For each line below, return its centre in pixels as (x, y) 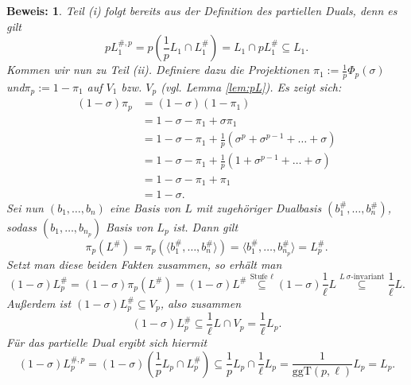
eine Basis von (145, 208)
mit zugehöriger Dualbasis (259, 208)
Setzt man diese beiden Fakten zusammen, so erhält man (144, 264)
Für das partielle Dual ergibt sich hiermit (107, 342)
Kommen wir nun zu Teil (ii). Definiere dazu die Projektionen (158, 70)
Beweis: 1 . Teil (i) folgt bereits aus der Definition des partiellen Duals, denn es (202, 10)
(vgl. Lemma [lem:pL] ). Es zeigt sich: (251, 87)
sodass (21, 227)
